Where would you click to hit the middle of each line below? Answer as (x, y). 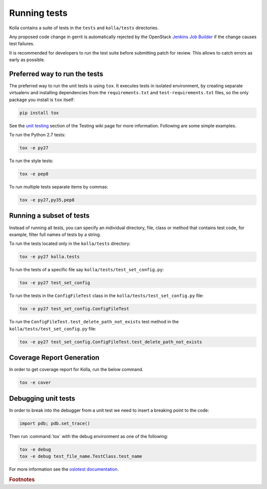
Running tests (38, 13)
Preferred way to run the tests (56, 74)
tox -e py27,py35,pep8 (47, 200)
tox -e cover (35, 383)
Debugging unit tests (42, 398)
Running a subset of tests (49, 216)
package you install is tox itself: (42, 100)
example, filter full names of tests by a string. (55, 234)
